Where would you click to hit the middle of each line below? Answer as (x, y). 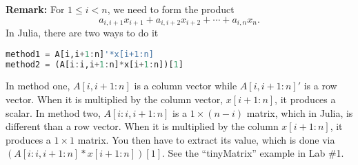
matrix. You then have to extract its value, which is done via (206, 139)
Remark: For (35, 9)
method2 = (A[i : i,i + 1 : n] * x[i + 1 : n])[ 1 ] (95, 64)
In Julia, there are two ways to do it (82, 33)
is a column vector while (186, 86)
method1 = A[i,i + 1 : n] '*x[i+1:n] (80, 54)
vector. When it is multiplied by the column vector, (115, 99)
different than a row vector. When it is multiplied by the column (142, 126)
